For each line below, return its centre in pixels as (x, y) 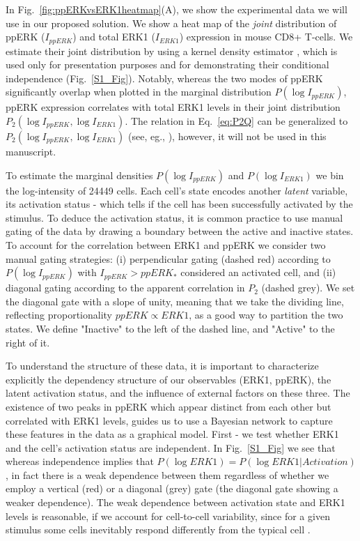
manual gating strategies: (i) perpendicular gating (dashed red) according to (168, 258)
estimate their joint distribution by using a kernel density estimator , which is (172, 51)
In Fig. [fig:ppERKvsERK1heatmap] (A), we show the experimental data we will (177, 9)
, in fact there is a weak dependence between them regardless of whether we (167, 474)
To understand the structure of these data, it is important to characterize (162, 366)
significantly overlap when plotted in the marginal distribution (139, 92)
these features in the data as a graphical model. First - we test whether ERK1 (172, 434)
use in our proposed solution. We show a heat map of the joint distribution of (171, 23)
